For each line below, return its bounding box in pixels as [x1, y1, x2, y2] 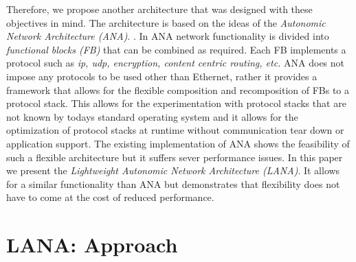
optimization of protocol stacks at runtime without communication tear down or [6, 123, 344, 137]
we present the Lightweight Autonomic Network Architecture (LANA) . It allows [6, 163, 340, 178]
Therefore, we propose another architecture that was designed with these [6, 2, 313, 16]
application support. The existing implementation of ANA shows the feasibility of [6, 136, 350, 150]
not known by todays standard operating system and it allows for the [6, 109, 298, 123]
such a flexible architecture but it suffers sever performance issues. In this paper [6, 150, 343, 164]
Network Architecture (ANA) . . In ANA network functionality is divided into [6, 29, 329, 43]
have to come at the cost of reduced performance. [6, 190, 214, 204]
